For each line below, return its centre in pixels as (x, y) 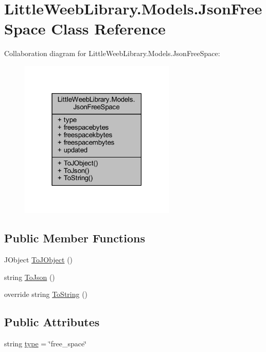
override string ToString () (46, 294)
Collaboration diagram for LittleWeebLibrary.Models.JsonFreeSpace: (112, 53)
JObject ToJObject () (39, 260)
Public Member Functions (75, 238)
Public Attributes (52, 322)
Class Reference (108, 29)
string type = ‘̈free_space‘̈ (46, 344)
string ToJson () (30, 277)
